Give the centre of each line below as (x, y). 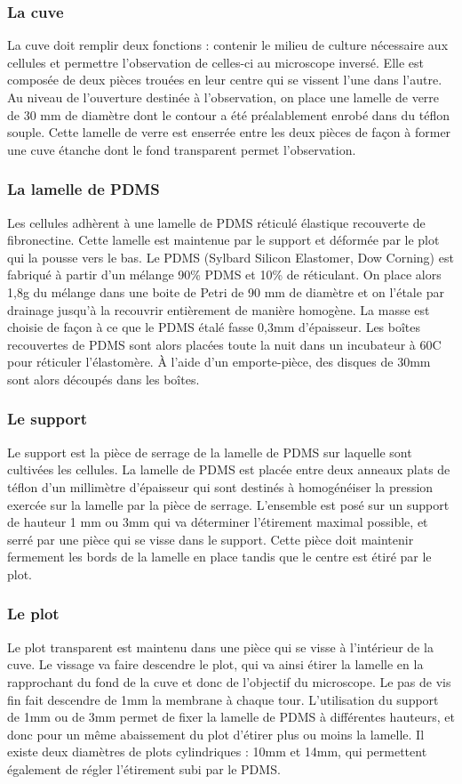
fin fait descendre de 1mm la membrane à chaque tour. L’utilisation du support (223, 699)
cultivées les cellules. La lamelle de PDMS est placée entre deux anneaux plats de (229, 469)
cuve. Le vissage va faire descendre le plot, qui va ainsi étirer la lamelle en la (215, 664)
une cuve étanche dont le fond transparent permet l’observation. (182, 149)
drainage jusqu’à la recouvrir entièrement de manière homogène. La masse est (219, 309)
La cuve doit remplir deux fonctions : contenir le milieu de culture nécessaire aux (228, 45)
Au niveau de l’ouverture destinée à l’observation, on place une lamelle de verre (223, 97)
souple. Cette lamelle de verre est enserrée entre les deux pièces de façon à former (229, 132)
